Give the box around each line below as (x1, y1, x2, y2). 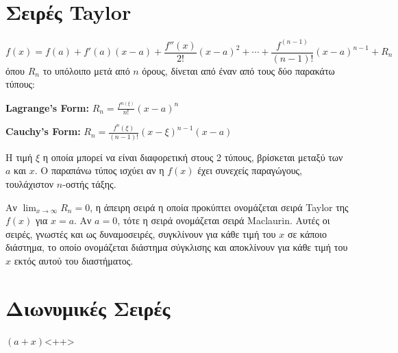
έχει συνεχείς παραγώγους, (197, 163, 302, 178)
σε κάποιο (287, 226, 327, 241)
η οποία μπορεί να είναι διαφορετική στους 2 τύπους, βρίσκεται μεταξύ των (42, 149, 343, 164)
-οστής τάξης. (62, 176, 116, 191)
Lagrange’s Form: (5, 100, 89, 114)
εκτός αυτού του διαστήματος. (14, 253, 134, 267)
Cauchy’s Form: (5, 124, 81, 138)
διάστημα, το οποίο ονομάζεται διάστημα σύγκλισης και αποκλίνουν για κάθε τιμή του (5, 240, 348, 254)
